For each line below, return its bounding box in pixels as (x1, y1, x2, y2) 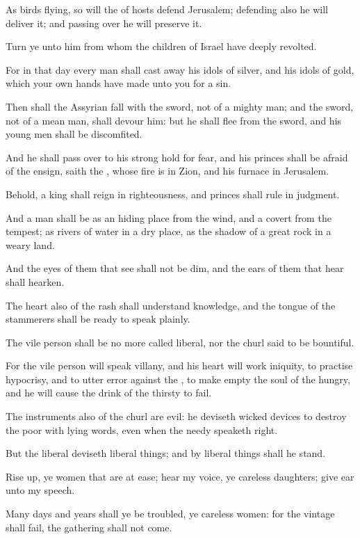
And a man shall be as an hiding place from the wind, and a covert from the (6, 210, 332, 225)
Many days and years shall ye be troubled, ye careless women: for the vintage (6, 506, 335, 521)
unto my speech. (6, 483, 75, 497)
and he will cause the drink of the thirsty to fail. (6, 385, 212, 400)
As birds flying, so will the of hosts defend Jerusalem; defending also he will (6, 2, 328, 16)
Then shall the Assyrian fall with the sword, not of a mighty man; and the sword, (6, 99, 354, 113)
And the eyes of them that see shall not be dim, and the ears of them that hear (6, 261, 344, 275)
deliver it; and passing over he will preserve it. (6, 15, 202, 30)
